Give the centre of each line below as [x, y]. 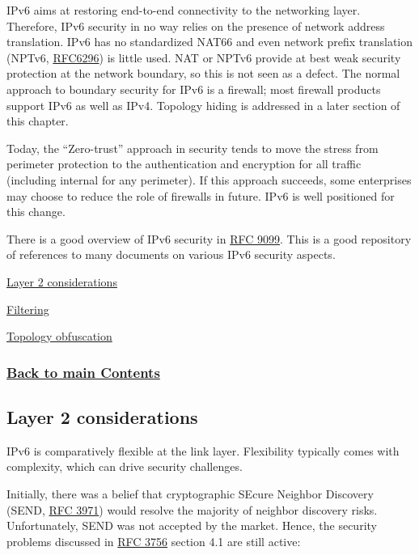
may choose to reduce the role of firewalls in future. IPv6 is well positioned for [201, 195]
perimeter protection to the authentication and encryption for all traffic [184, 164]
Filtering [28, 309]
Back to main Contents [83, 372]
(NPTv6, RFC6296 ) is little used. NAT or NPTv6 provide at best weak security [204, 57]
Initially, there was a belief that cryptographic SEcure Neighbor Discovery [190, 493]
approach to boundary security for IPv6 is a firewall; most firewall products [194, 89]
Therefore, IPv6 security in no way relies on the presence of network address [196, 25]
